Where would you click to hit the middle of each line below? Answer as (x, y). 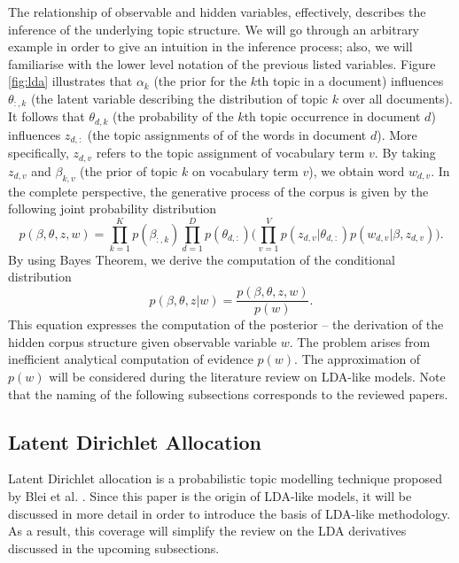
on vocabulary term (245, 170)
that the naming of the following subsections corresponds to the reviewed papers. (228, 393)
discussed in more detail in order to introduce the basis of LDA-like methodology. (229, 513)
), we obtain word (357, 170)
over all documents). (397, 98)
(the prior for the (200, 81)
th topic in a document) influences (350, 81)
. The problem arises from (360, 341)
